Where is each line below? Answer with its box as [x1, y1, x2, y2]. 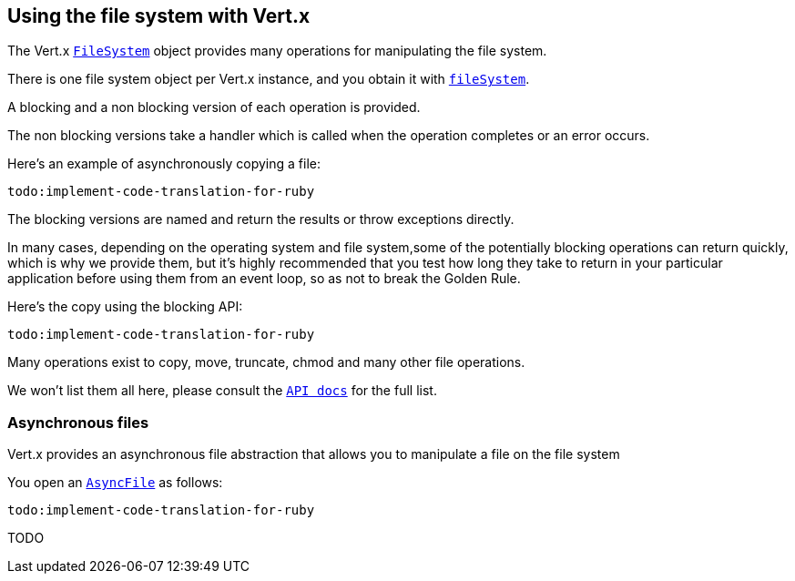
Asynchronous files [7, 413, 149, 432]
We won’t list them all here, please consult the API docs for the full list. [7, 382, 437, 399]
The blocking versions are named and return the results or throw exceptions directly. [7, 211, 515, 228]
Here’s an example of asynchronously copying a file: [7, 156, 321, 172]
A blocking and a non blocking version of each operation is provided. [7, 99, 421, 116]
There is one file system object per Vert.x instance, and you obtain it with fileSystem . [7, 71, 530, 87]
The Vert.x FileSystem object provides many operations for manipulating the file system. [7, 43, 547, 59]
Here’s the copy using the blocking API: [7, 299, 243, 315]
